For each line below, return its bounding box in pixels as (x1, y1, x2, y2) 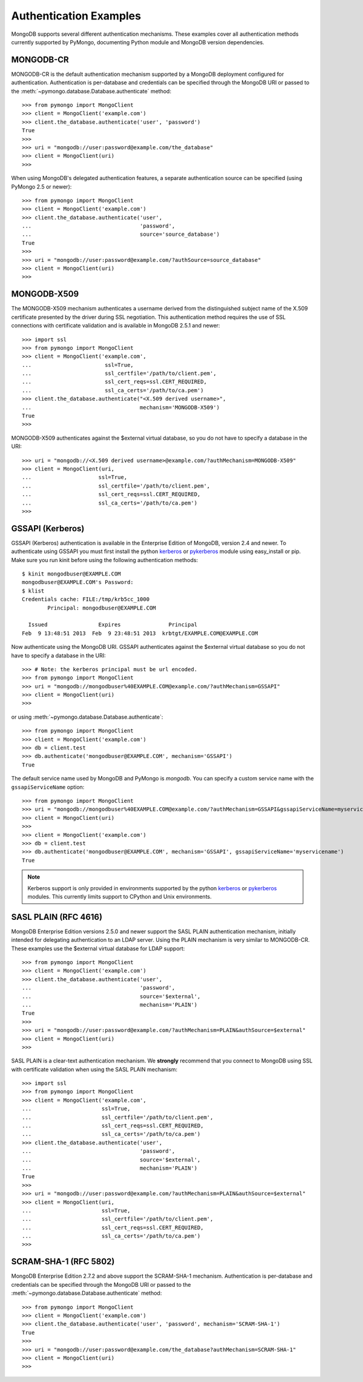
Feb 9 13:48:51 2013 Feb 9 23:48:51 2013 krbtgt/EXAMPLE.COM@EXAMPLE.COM (22, 629, 258, 637)
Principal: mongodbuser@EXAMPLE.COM (47, 604, 157, 611)
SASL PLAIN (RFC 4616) (11, 911, 103, 922)
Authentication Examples (11, 9, 142, 22)
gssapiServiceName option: (11, 783, 85, 791)
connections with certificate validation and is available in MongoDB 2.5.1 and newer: (11, 322, 220, 329)
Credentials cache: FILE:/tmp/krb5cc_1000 (22, 596, 150, 603)
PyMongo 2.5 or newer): (11, 183, 72, 190)
